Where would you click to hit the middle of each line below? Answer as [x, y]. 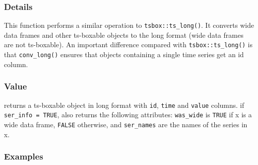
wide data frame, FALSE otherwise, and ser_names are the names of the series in [126, 124]
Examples [24, 156]
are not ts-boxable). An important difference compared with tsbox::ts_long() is [129, 44]
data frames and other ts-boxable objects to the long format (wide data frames [124, 35]
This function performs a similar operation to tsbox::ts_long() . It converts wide [129, 25]
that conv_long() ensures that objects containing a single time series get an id [124, 54]
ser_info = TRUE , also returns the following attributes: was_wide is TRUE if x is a [128, 115]
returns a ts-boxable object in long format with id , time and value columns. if [124, 105]
